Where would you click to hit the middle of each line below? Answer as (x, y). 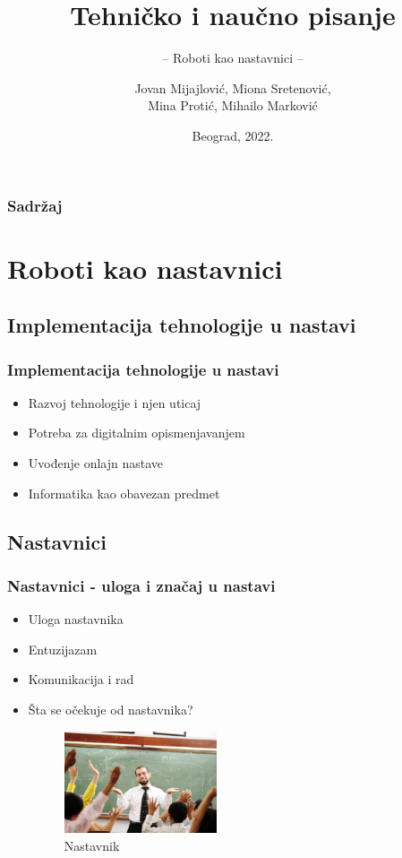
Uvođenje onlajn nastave (96, 462)
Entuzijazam (63, 649)
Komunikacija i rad (81, 679)
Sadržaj (35, 205)
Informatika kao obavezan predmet (124, 493)
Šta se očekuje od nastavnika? (111, 709)
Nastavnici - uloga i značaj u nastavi (141, 585)
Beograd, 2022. (233, 135)
